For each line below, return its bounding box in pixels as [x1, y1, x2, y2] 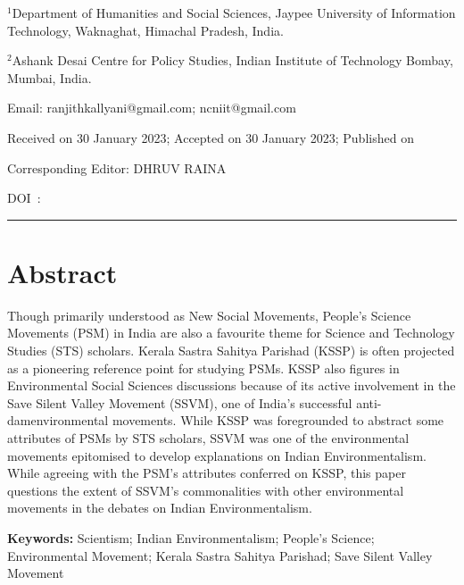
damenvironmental [7, 411, 109, 430]
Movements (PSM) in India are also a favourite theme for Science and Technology [7, 323, 455, 342]
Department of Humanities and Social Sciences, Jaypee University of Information [12, 4, 456, 21]
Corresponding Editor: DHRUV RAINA [7, 158, 227, 177]
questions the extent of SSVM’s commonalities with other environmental [7, 481, 404, 499]
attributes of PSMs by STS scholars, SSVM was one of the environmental [7, 429, 410, 447]
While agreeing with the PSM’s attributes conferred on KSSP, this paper [7, 464, 406, 482]
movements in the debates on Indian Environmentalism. [7, 498, 312, 517]
